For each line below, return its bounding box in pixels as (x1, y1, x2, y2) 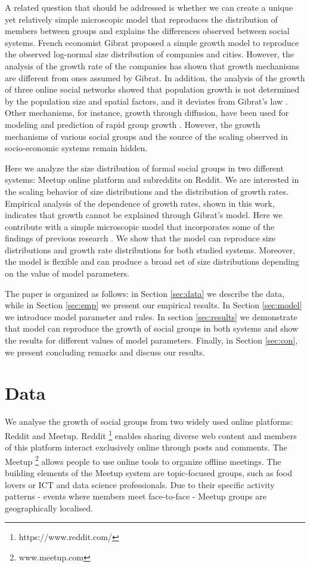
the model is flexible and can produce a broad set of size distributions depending (5, 255, 300, 268)
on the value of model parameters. (5, 267, 129, 280)
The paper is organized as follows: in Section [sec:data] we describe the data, (5, 287, 285, 299)
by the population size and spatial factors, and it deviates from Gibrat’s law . (5, 94, 288, 107)
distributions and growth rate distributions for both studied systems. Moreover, (5, 243, 296, 256)
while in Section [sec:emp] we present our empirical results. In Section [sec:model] (5, 299, 302, 311)
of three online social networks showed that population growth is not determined (5, 83, 299, 96)
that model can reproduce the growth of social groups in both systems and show (5, 322, 299, 335)
